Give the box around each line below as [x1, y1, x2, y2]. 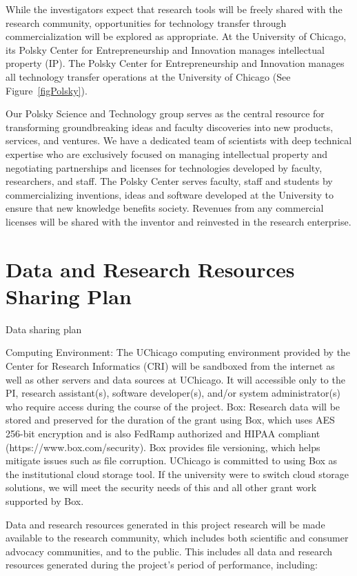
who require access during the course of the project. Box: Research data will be [6, 399, 340, 413]
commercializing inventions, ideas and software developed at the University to [6, 187, 334, 201]
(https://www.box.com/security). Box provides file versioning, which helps [6, 439, 320, 454]
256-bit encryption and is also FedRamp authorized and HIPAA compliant [6, 426, 320, 440]
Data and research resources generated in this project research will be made [6, 517, 325, 531]
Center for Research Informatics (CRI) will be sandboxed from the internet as [6, 359, 335, 373]
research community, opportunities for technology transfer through [6, 15, 287, 30]
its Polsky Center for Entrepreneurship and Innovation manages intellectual [6, 42, 325, 57]
